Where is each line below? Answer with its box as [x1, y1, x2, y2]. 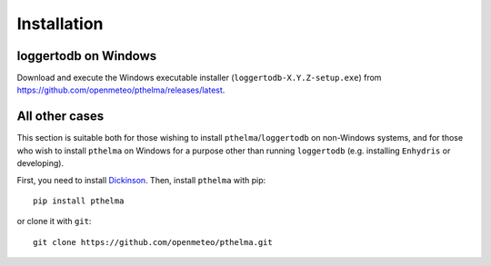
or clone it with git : [16, 216, 92, 227]
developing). [16, 158, 64, 169]
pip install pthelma [33, 195, 125, 206]
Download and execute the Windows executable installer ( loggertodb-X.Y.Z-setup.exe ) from [16, 73, 382, 84]
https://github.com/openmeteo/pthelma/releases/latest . [16, 84, 225, 95]
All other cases [16, 109, 105, 124]
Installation [16, 14, 104, 34]
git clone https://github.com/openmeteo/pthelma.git [33, 237, 273, 247]
